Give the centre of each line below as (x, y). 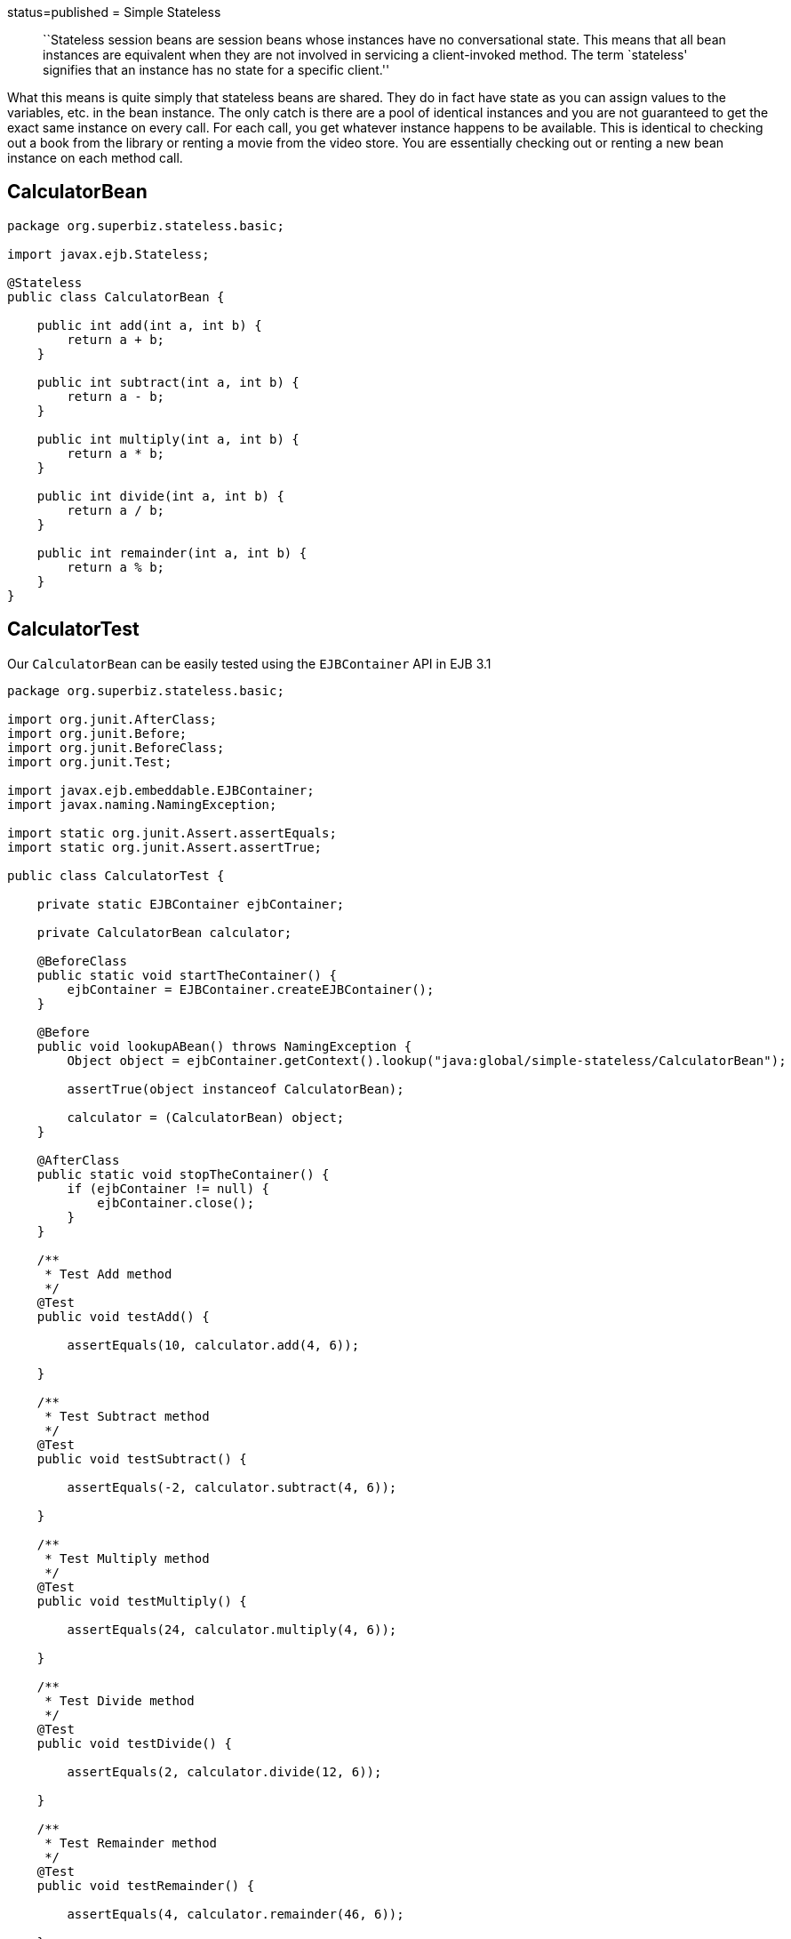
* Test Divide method (120, 1700)
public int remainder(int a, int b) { (172, 553)
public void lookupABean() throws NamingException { (224, 1046)
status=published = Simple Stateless (114, 12)
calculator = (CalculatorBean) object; (206, 1117)
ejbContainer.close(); (176, 1202)
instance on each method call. (95, 158)
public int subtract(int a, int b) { (168, 382)
